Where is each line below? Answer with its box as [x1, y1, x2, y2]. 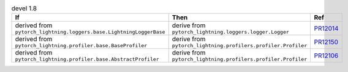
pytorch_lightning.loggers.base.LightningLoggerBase [15, 29, 165, 36]
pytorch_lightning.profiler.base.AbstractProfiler [15, 56, 159, 63]
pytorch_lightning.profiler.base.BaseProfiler [15, 42, 148, 49]
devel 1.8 [11, 4, 37, 13]
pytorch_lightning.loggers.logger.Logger [172, 29, 289, 36]
